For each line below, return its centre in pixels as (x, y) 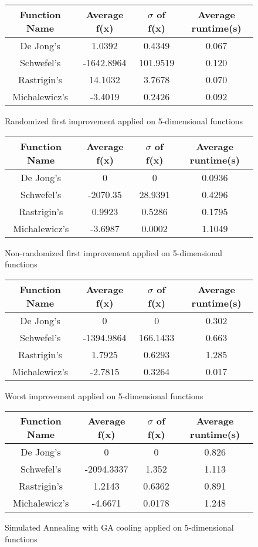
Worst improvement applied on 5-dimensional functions (104, 395)
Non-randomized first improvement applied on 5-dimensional (113, 252)
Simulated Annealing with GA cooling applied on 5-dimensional (119, 527)
